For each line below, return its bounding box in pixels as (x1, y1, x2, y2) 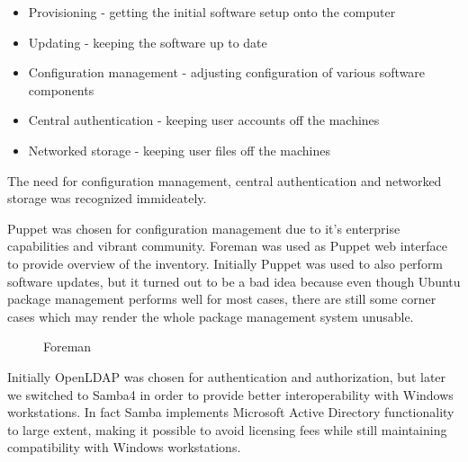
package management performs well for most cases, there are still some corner (7, 289, 436, 308)
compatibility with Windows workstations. (7, 438, 241, 457)
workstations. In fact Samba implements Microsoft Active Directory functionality (7, 403, 454, 422)
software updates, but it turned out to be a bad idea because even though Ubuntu (7, 271, 461, 290)
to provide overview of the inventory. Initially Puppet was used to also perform (7, 253, 444, 272)
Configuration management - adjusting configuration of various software (28, 63, 426, 82)
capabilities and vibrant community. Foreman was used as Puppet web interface (7, 236, 447, 255)
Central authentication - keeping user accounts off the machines (28, 111, 380, 129)
